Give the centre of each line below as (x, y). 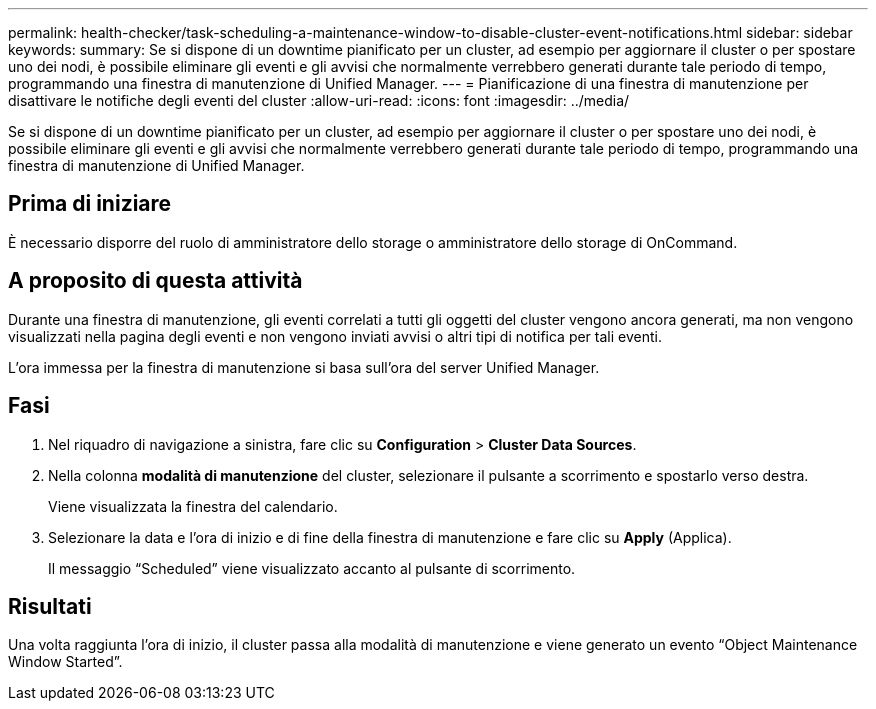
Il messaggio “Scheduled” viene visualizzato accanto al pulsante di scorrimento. (312, 568)
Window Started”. (65, 662)
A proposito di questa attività (155, 281)
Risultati (50, 606)
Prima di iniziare (90, 204)
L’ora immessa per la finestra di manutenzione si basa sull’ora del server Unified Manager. (304, 367)
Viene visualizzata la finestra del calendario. (193, 506)
